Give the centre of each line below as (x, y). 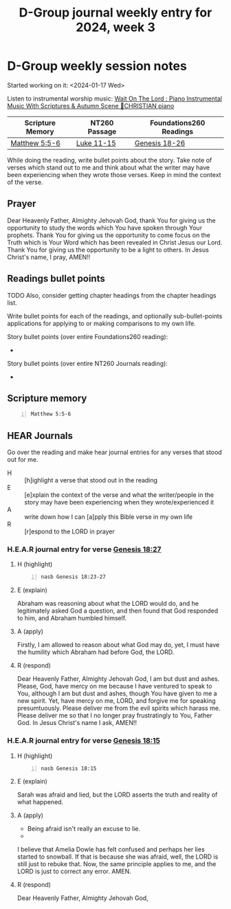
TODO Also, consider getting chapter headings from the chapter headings (112, 295)
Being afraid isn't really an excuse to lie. (84, 829)
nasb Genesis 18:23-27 (74, 577)
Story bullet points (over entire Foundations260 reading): (88, 336)
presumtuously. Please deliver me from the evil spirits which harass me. (119, 708)
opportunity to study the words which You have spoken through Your (105, 227)
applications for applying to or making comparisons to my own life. (101, 323)
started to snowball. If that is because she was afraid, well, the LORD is (118, 857)
